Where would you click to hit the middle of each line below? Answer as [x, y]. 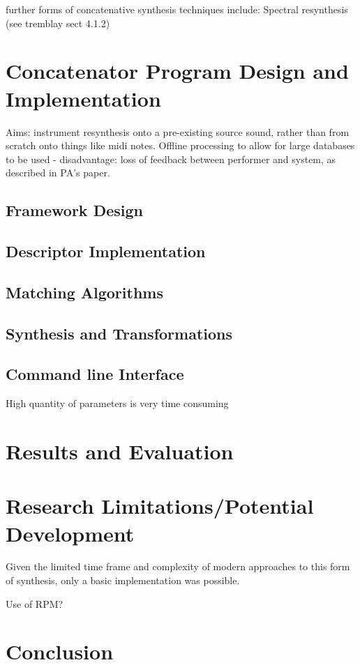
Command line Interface [95, 374]
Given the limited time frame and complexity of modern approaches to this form [178, 566]
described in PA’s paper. [58, 173]
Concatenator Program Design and [177, 71]
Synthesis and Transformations [119, 333]
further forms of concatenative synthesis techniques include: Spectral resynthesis [177, 9]
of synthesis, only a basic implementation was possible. [123, 580]
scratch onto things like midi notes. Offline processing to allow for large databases [180, 145]
